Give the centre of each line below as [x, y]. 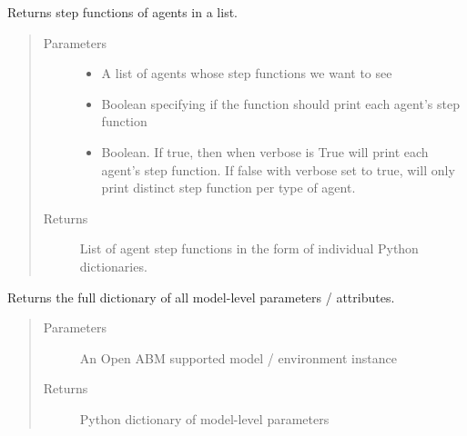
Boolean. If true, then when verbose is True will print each [265, 151]
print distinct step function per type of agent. [228, 188]
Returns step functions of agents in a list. [123, 12]
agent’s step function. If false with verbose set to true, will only [278, 169]
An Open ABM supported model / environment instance [238, 357]
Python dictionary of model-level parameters [204, 418]
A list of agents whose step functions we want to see [247, 73]
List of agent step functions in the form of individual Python [249, 248]
